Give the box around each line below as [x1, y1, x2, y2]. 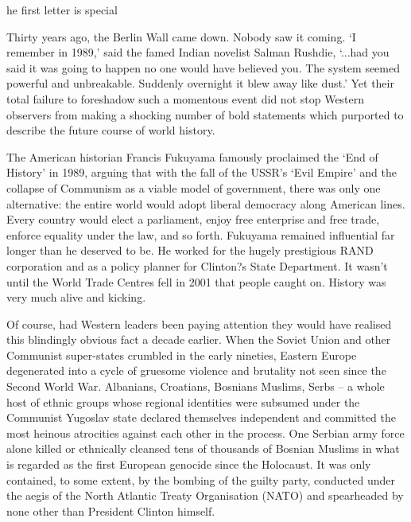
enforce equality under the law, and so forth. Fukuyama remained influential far [6, 226, 395, 243]
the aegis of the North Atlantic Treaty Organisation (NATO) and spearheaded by [6, 487, 404, 504]
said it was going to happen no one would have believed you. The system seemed [6, 59, 400, 76]
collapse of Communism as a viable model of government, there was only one [6, 179, 381, 196]
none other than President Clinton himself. [6, 502, 215, 519]
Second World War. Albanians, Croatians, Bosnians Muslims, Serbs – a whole [6, 378, 385, 395]
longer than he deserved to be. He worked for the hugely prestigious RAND [6, 242, 374, 259]
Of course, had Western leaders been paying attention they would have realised [6, 315, 392, 332]
